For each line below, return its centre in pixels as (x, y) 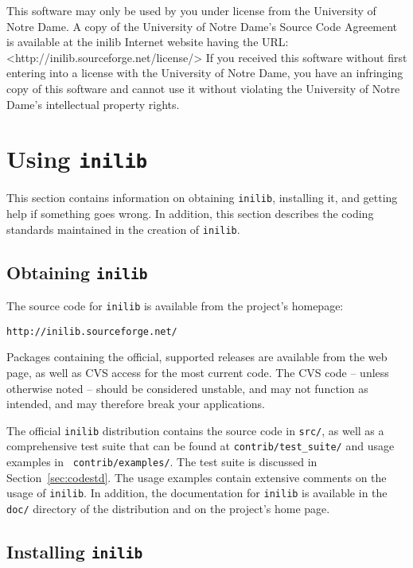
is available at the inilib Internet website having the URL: (148, 42)
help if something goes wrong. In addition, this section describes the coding (190, 214)
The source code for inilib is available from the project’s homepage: (175, 306)
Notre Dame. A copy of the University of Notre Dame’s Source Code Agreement (202, 26)
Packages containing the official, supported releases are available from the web (197, 357)
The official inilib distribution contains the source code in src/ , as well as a (195, 430)
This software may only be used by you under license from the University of (191, 10)
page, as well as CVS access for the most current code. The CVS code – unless (198, 372)
